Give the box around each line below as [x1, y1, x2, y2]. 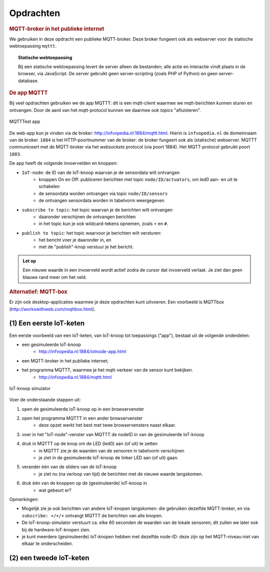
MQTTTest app [9, 118, 40, 125]
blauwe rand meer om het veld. [22, 274, 87, 280]
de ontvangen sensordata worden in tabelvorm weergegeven [38, 198, 164, 204]
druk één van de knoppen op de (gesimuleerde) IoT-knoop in [21, 480, 147, 486]
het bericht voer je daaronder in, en [38, 237, 112, 243]
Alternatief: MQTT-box [9, 288, 67, 295]
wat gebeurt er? [38, 487, 72, 493]
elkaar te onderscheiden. [21, 540, 73, 546]
